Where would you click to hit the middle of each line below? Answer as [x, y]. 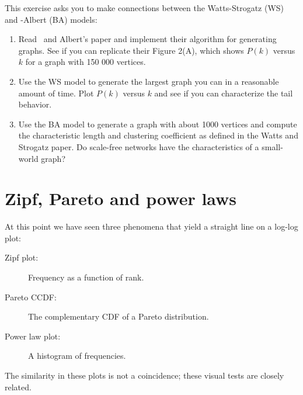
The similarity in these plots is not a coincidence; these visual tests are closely [144, 375]
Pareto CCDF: [31, 297]
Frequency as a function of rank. [86, 277]
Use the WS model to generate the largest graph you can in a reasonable [149, 81]
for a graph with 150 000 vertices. [86, 62]
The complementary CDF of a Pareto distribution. [119, 316]
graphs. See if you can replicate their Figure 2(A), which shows [131, 50]
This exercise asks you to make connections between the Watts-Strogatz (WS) [144, 8]
